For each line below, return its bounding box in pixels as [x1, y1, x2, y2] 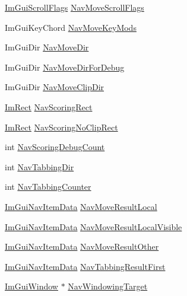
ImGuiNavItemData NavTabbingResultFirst [5, 260, 166, 272]
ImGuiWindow [5, 280, 58, 292]
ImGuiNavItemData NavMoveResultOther [5, 240, 159, 253]
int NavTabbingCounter [5, 180, 91, 193]
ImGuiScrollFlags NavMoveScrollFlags [5, 1, 144, 13]
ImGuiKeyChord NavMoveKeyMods [5, 21, 137, 33]
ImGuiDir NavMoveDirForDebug [5, 61, 125, 73]
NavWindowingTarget [68, 280, 148, 292]
